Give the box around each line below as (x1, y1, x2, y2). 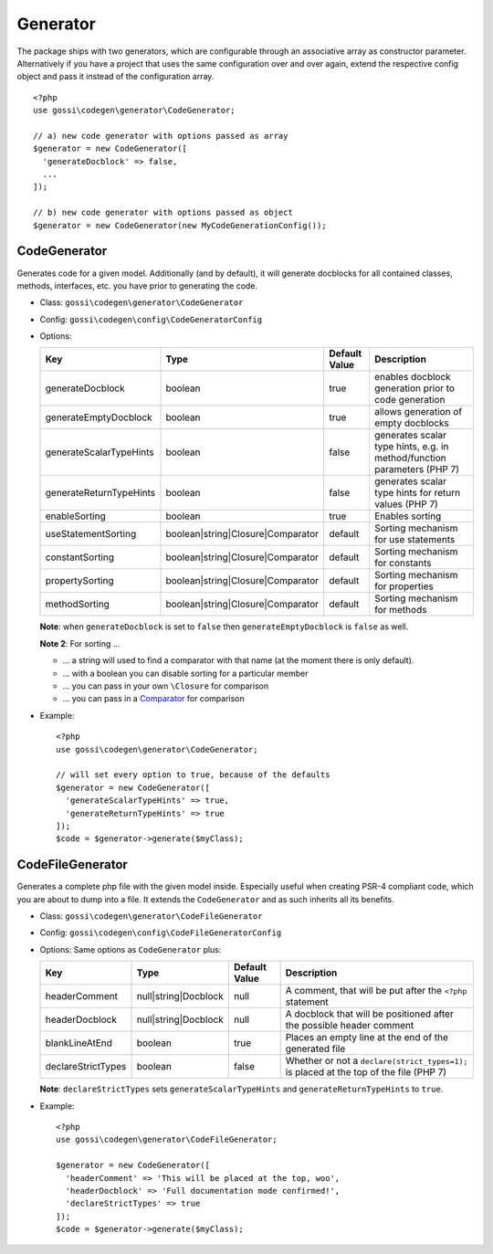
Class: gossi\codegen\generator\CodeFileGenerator (39, 911, 263, 922)
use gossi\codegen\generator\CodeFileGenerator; (56, 1134, 278, 1145)
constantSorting (45, 551, 114, 564)
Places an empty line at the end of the (285, 1031, 449, 1044)
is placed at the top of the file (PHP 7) (285, 1066, 447, 1079)
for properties (374, 580, 434, 593)
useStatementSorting (45, 528, 137, 541)
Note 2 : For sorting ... (39, 638, 121, 648)
